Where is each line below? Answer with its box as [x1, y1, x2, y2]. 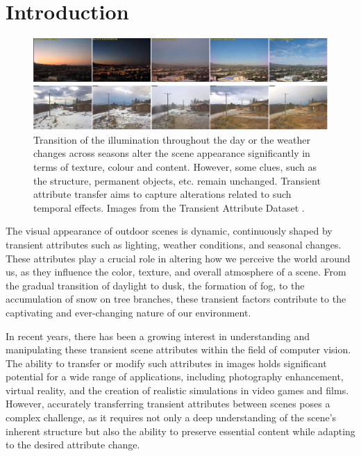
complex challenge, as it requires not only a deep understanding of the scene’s [6, 410, 337, 425]
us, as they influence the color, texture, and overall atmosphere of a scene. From [6, 264, 346, 279]
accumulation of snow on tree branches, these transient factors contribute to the [6, 292, 346, 306]
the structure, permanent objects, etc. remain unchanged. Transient [33, 173, 321, 187]
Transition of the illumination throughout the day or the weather [33, 132, 310, 146]
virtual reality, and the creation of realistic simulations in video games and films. [6, 382, 349, 397]
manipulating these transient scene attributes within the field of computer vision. [6, 342, 351, 357]
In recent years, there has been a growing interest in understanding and [6, 328, 310, 343]
